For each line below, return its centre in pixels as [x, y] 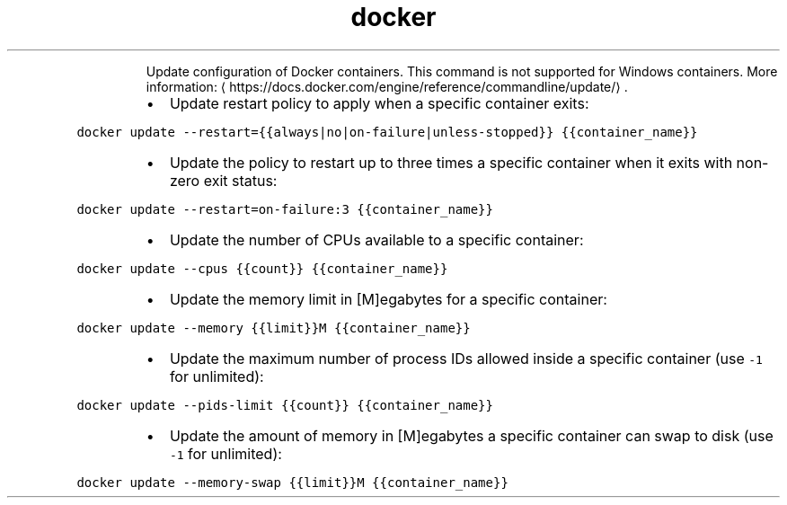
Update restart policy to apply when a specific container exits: [379, 103]
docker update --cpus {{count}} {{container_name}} [262, 268]
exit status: [240, 180]
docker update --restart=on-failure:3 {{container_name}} [285, 209]
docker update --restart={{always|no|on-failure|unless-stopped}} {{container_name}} [387, 132]
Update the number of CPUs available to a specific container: [376, 239]
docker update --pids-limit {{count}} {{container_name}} [285, 405]
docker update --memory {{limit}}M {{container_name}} [274, 328]
